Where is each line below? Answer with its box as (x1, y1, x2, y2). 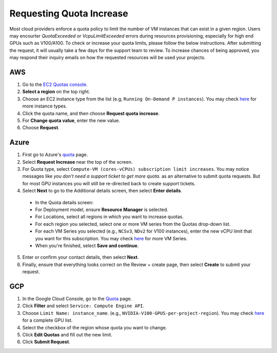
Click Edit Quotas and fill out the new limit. (22, 331, 113, 338)
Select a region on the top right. (22, 89, 90, 95)
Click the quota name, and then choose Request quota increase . (22, 110, 160, 116)
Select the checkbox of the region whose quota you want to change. (22, 324, 167, 330)
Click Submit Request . (22, 339, 70, 345)
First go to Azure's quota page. (22, 152, 88, 158)
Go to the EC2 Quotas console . (22, 81, 88, 87)
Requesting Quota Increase (9, 8, 128, 19)
